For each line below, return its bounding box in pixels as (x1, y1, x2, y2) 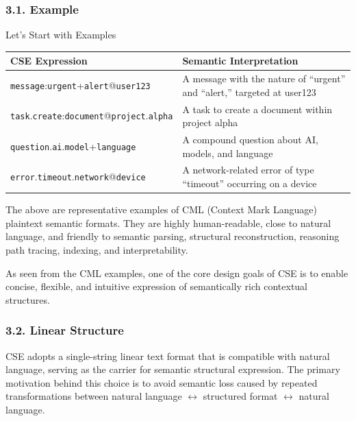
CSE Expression (10, 53, 88, 68)
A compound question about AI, (182, 132, 318, 147)
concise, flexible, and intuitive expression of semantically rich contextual (5, 279, 307, 293)
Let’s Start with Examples (5, 27, 116, 42)
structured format (203, 389, 278, 403)
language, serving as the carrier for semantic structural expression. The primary (5, 362, 340, 376)
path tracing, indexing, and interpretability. (5, 242, 188, 256)
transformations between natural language (5, 389, 182, 403)
